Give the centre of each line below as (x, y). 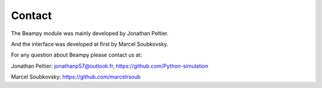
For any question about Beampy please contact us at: (77, 55)
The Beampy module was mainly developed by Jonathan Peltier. (90, 33)
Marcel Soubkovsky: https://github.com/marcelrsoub (76, 77)
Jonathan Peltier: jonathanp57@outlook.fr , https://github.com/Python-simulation (110, 66)
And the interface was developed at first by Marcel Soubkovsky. (90, 44)
